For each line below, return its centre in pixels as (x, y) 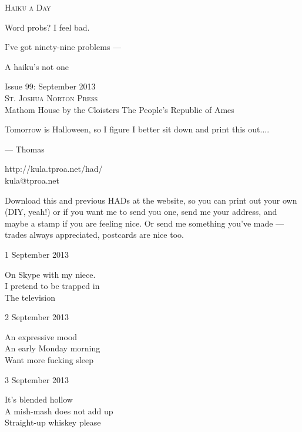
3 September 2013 (37, 379)
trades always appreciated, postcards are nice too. (94, 235)
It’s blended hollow (39, 399)
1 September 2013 (37, 254)
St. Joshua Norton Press (51, 97)
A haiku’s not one (37, 66)
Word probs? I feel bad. (47, 27)
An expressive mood (41, 336)
